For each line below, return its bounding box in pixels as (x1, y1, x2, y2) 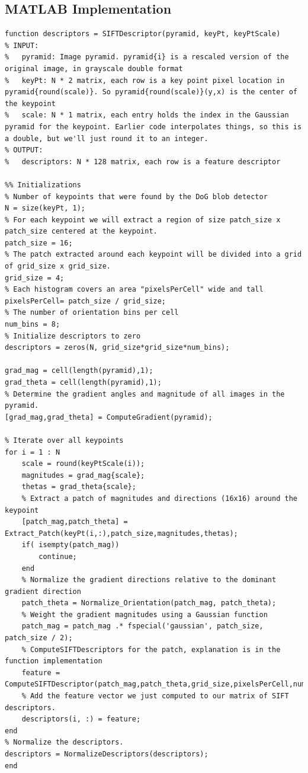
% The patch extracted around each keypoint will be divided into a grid (5, 250, 302, 259)
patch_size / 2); (5, 634, 73, 643)
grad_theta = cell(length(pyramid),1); (5, 378, 162, 387)
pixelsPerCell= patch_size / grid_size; (5, 296, 166, 305)
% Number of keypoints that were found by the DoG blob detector (5, 192, 268, 201)
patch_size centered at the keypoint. (5, 227, 158, 236)
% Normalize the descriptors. (5, 738, 124, 747)
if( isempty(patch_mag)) (21, 541, 120, 550)
